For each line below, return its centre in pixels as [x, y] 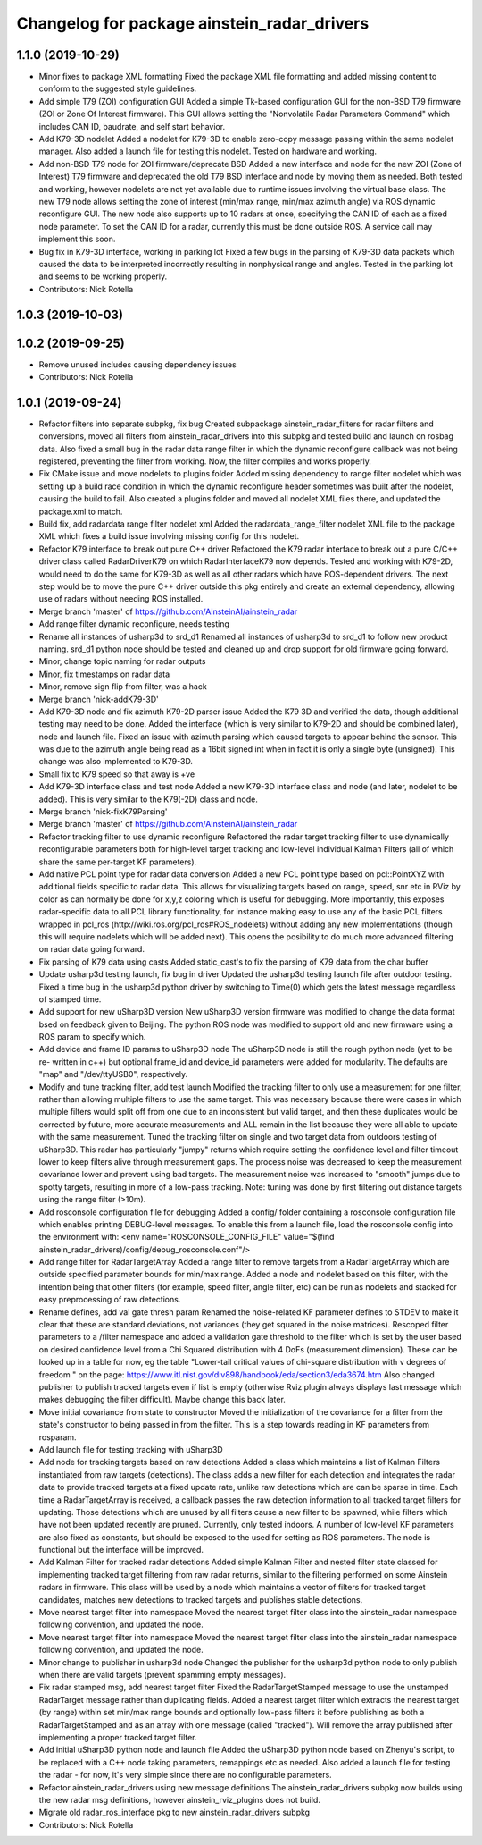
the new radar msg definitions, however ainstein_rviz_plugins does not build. [179, 1799]
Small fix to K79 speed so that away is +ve [117, 774]
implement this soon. [77, 239]
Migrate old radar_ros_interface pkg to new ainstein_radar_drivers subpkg [175, 1812]
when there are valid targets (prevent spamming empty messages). [162, 1674]
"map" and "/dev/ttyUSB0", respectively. [113, 1074]
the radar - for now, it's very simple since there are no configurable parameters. [185, 1775]
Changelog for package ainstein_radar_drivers [193, 23]
